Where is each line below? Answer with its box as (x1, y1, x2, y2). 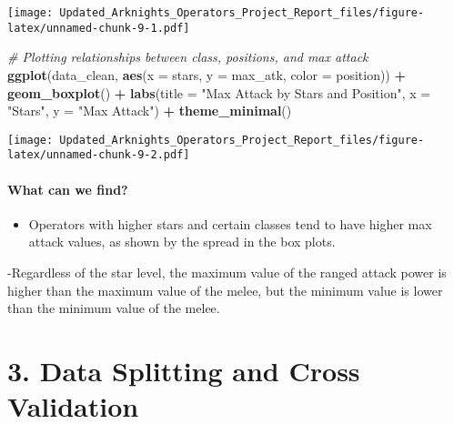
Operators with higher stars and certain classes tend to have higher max (28, 214, 432, 233)
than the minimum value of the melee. (7, 298, 220, 318)
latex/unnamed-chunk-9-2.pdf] (7, 148, 190, 162)
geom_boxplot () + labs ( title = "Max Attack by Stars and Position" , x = (7, 83, 431, 102)
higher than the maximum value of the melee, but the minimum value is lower (7, 280, 443, 299)
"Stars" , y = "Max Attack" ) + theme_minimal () (7, 101, 292, 120)
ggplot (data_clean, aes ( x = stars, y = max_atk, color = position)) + (7, 65, 406, 84)
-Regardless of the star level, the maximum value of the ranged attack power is (7, 262, 447, 281)
